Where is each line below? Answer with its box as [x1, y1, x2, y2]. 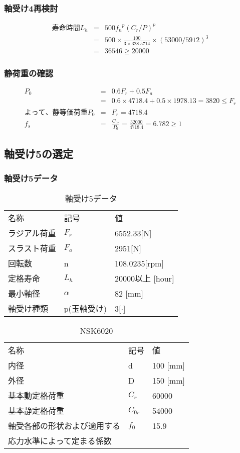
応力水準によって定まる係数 [8, 435, 112, 447]
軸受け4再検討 [4, 2, 58, 14]
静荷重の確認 [4, 66, 54, 79]
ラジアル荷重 [8, 227, 56, 239]
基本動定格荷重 [8, 390, 65, 402]
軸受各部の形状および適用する [8, 420, 121, 432]
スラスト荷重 [8, 242, 56, 254]
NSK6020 [80, 325, 113, 337]
